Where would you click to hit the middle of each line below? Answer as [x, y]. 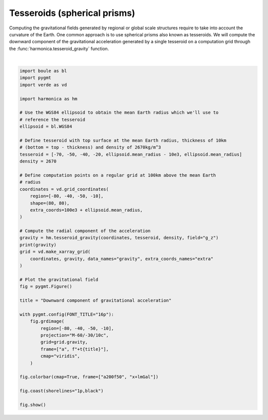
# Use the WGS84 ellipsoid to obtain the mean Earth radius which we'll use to [119, 113]
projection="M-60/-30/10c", [75, 335]
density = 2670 [38, 161]
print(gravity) [38, 245]
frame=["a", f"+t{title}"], [75, 349]
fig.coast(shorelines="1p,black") [62, 391]
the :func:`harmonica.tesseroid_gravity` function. [59, 48]
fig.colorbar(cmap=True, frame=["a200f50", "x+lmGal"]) [89, 377]
